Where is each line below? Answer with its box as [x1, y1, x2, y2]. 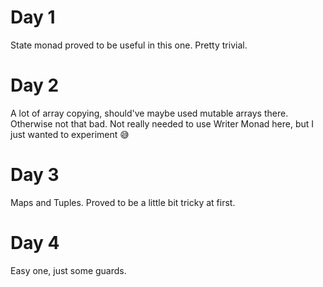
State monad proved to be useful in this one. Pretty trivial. [10, 39, 248, 51]
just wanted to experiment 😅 [10, 128, 130, 140]
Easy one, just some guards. [10, 264, 127, 276]
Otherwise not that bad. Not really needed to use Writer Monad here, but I [10, 117, 315, 130]
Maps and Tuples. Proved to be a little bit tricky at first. [10, 196, 236, 208]
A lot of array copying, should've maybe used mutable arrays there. [10, 107, 289, 119]
